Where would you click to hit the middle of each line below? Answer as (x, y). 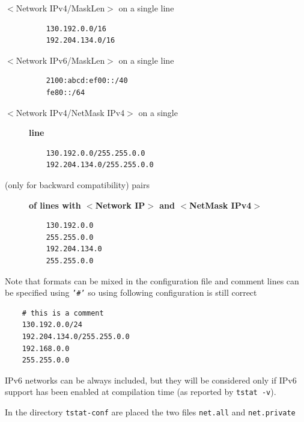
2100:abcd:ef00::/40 (87, 81)
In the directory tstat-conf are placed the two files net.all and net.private (150, 411)
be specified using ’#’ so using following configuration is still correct (131, 292)
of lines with (55, 205)
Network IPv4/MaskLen (60, 8)
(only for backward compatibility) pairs (77, 184)
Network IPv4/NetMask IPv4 (70, 112)
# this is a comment (63, 313)
